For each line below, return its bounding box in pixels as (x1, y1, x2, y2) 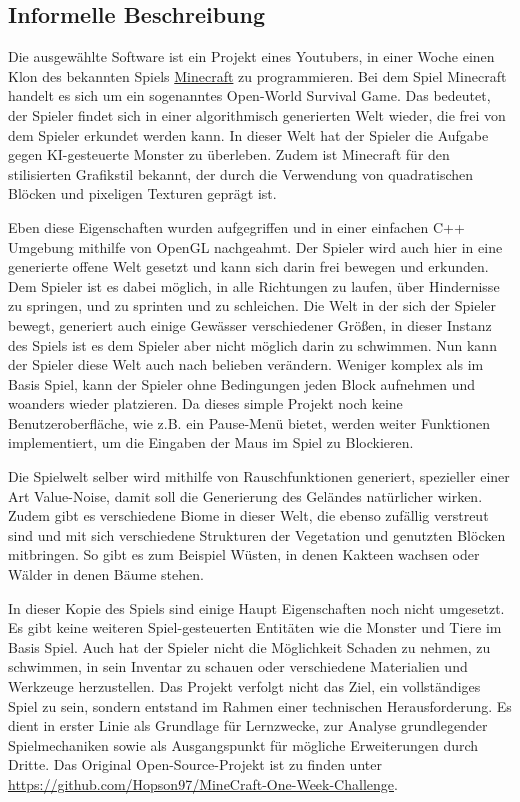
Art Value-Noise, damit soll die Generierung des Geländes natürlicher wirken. (8, 485, 483, 506)
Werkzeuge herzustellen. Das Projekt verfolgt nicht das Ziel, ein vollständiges (8, 676, 481, 697)
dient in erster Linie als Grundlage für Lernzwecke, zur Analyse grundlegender (8, 715, 488, 736)
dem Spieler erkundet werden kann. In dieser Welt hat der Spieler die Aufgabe (8, 124, 489, 145)
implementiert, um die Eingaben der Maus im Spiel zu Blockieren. (8, 432, 414, 453)
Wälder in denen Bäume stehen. (8, 564, 204, 585)
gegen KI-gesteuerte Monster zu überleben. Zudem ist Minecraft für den (8, 144, 450, 165)
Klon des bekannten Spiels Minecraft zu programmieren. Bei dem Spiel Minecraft (8, 65, 507, 86)
